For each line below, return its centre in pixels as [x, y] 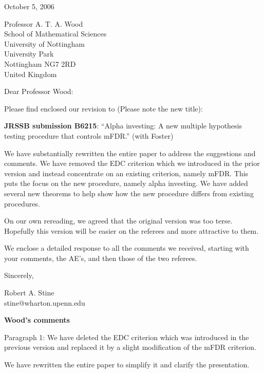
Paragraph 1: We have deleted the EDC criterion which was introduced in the [127, 337]
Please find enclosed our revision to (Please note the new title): [103, 108]
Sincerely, [19, 275]
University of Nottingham [44, 43]
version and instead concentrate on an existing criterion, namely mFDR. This [126, 173]
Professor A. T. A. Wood [44, 23]
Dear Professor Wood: [39, 91]
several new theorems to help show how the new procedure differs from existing [129, 193]
